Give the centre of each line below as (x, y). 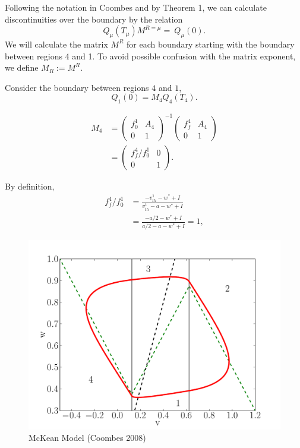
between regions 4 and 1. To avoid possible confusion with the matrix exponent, (150, 56)
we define (22, 67)
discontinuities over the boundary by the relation (94, 19)
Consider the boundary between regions (77, 87)
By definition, (30, 186)
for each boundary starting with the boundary (211, 44)
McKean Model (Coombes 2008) (87, 438)
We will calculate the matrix (56, 44)
